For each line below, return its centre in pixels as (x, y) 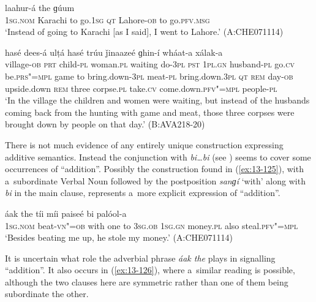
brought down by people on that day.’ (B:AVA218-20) (105, 124)
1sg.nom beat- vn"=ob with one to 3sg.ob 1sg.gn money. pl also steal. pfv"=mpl (152, 225)
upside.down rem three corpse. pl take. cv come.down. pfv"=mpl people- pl (141, 88)
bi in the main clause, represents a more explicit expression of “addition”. (143, 193)
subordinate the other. (47, 294)
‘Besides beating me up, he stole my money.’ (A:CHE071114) (119, 237)
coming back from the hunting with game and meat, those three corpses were (150, 112)
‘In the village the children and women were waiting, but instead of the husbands (157, 100)
